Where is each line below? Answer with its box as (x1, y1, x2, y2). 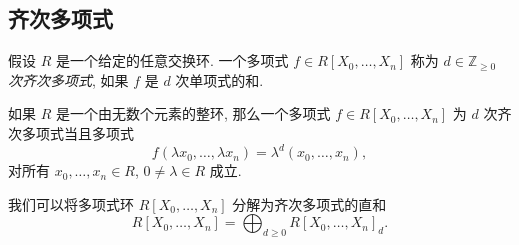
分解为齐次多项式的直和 (232, 193, 387, 214)
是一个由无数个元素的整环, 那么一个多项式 (55, 103, 331, 124)
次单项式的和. (175, 69, 264, 90)
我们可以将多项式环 (8, 193, 134, 214)
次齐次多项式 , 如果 (8, 69, 129, 90)
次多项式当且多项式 (8, 122, 134, 143)
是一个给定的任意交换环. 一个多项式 (55, 50, 289, 71)
